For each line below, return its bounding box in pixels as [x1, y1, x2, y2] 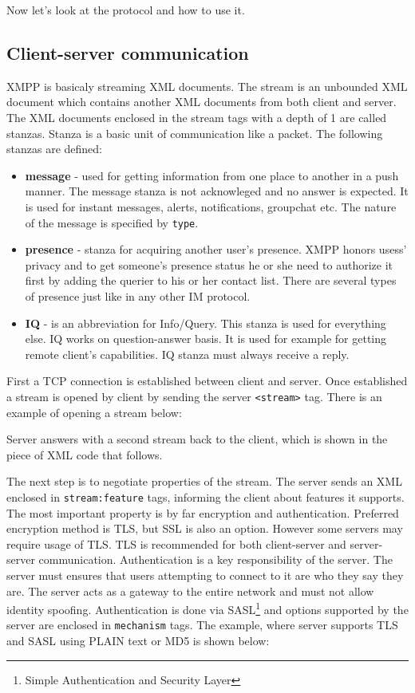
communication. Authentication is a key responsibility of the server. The [38, 551, 393, 568]
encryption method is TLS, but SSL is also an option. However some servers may [6, 520, 403, 537]
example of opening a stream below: [6, 404, 182, 420]
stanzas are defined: [6, 140, 102, 157]
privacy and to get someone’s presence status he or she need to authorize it [25, 256, 393, 273]
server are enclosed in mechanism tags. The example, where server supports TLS [6, 616, 398, 633]
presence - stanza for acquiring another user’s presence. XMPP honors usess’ [25, 241, 407, 258]
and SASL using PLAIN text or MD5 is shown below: [6, 632, 270, 649]
